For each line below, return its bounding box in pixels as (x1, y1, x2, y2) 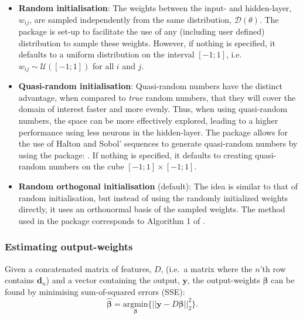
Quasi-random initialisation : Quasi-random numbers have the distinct (18, 80, 282, 92)
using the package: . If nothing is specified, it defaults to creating (18, 148, 253, 161)
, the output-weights (188, 274, 260, 286)
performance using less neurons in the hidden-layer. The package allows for (18, 125, 288, 138)
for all (92, 59, 114, 72)
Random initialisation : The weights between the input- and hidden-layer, (18, 2, 292, 13)
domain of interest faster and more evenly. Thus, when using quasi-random (18, 103, 288, 115)
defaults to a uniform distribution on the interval (18, 48, 195, 60)
